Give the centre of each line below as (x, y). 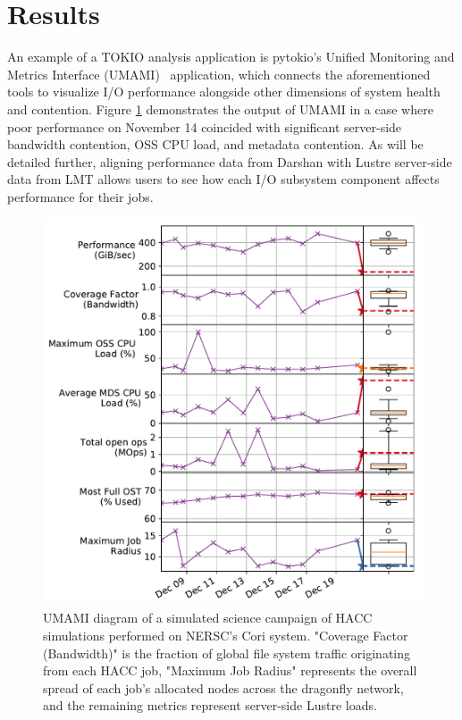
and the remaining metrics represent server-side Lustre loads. (210, 705)
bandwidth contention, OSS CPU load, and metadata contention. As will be (215, 144)
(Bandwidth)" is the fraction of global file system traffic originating (227, 653)
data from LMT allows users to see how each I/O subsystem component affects (223, 179)
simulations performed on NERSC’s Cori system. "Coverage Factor (226, 635)
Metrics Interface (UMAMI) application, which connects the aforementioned (219, 74)
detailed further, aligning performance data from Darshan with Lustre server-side (230, 161)
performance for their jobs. (80, 196)
